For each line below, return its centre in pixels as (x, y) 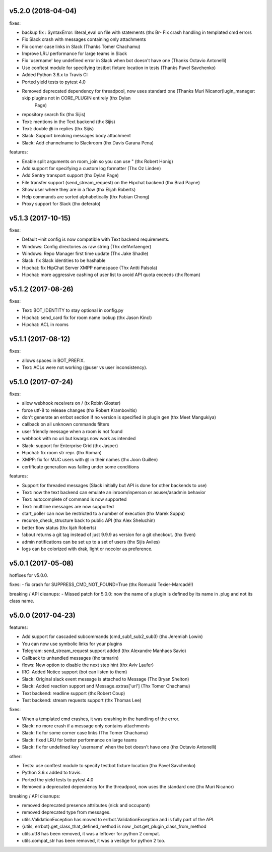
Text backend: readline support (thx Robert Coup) (74, 693)
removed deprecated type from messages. (66, 812)
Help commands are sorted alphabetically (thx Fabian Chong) (86, 196)
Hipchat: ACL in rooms (45, 325)
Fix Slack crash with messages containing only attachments (84, 39)
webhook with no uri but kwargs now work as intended (79, 439)
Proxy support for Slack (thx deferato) (61, 203)
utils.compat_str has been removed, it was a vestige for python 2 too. (94, 840)
